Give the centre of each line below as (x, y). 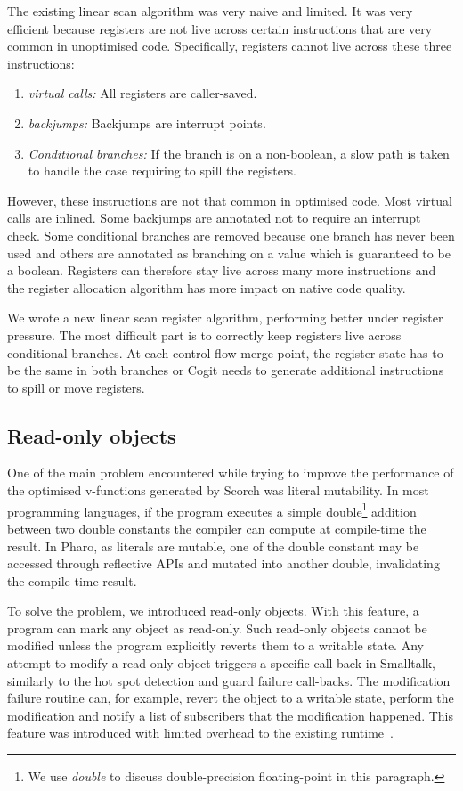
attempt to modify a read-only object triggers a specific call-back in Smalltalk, (221, 663)
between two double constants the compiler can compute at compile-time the (217, 528)
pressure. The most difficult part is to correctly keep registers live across (204, 334)
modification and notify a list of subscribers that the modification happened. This (231, 715)
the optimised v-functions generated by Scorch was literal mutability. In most (218, 490)
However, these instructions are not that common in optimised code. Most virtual (230, 200)
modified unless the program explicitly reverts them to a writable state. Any (215, 645)
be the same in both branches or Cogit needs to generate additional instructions (226, 370)
